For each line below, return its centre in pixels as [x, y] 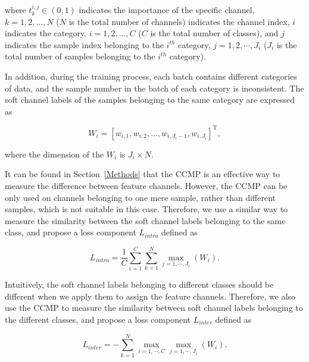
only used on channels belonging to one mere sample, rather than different [140, 197]
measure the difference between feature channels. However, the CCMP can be [146, 186]
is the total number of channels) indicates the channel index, [179, 21]
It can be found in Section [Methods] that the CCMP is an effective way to [143, 174]
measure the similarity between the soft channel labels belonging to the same [145, 220]
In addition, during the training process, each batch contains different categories [151, 76]
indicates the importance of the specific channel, [167, 10]
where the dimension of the [54, 154]
